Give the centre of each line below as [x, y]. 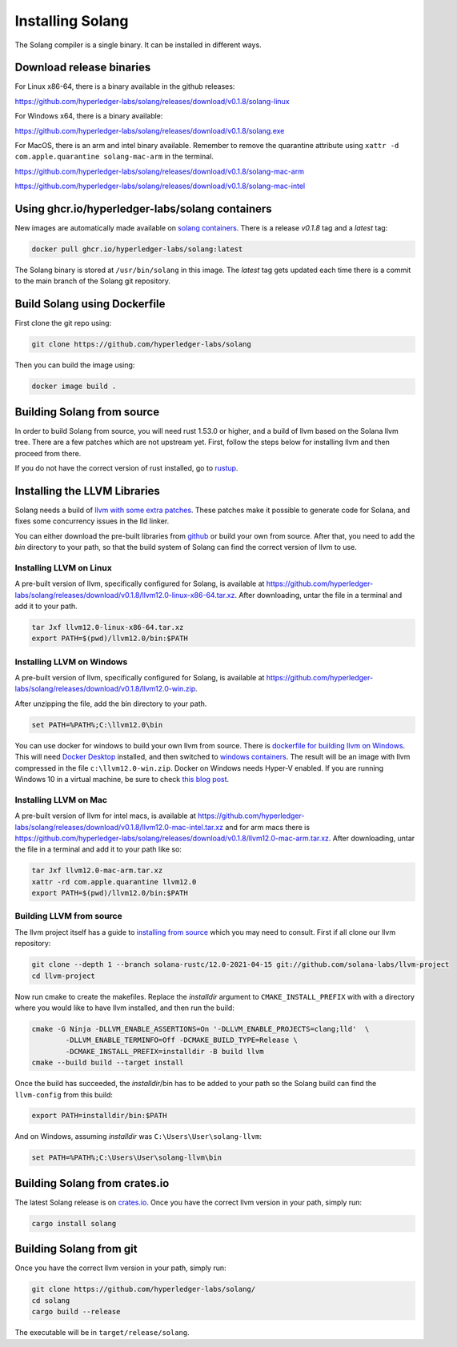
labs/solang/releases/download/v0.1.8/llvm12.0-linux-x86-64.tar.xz [125, 595]
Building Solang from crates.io [92, 1183]
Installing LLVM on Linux [63, 567]
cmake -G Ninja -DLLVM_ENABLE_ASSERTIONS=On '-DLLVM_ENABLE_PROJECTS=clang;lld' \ [200, 1029]
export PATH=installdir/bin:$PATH [99, 1116]
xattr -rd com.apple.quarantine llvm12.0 [114, 882]
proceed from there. [48, 453]
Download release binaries [83, 68]
